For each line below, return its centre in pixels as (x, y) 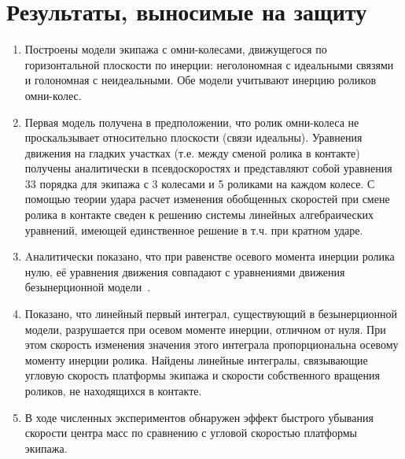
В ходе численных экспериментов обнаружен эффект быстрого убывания (199, 417)
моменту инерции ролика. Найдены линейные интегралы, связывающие (196, 359)
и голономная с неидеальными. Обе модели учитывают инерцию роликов (201, 80)
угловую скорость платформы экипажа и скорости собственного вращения (202, 375)
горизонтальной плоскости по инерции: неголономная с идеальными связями (209, 64)
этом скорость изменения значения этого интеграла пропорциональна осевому (212, 344)
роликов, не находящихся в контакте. (113, 391)
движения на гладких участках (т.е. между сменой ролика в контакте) (192, 152)
